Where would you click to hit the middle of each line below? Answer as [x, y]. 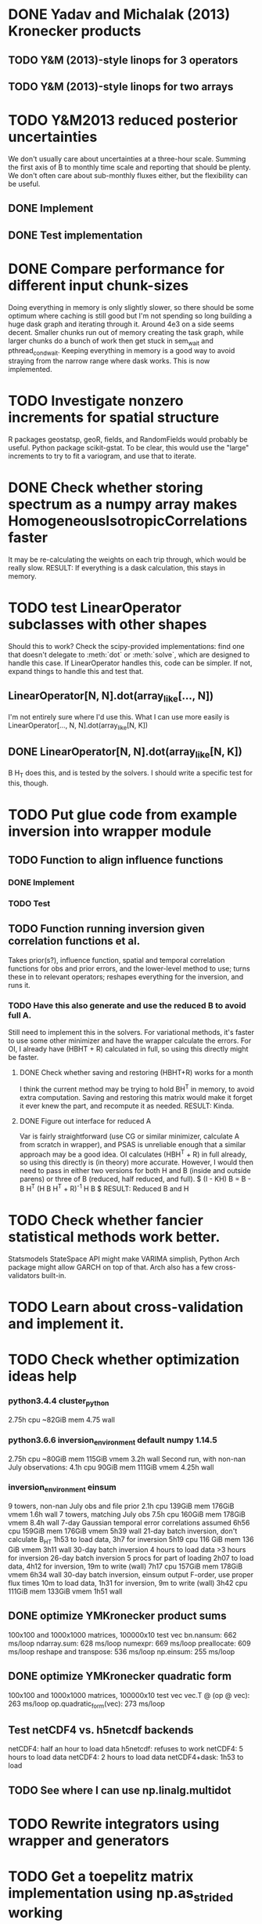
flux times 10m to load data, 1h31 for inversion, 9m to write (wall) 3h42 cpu [128, 1583]
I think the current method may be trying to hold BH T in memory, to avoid [137, 1088]
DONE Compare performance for [117, 269]
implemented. [30, 370]
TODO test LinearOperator [95, 608]
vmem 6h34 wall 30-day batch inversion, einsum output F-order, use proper [131, 1574]
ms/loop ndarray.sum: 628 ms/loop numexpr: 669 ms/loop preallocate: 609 [130, 1643]
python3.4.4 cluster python [59, 1401]
